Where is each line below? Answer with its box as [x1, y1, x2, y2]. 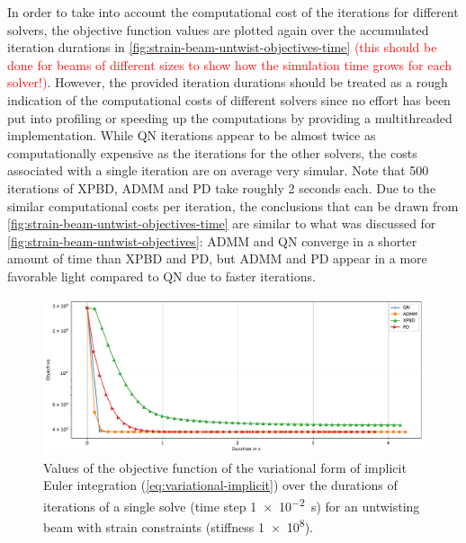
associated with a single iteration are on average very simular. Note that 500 [7, 161, 429, 180]
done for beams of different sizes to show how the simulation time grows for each [7, 55, 453, 74]
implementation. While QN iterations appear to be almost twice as [7, 126, 376, 145]
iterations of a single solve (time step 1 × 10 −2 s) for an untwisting [43, 494, 420, 515]
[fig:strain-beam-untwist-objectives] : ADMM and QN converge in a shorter [7, 231, 417, 250]
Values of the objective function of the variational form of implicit [43, 458, 407, 476]
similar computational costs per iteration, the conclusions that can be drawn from [7, 196, 459, 215]
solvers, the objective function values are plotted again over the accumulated [7, 20, 429, 39]
